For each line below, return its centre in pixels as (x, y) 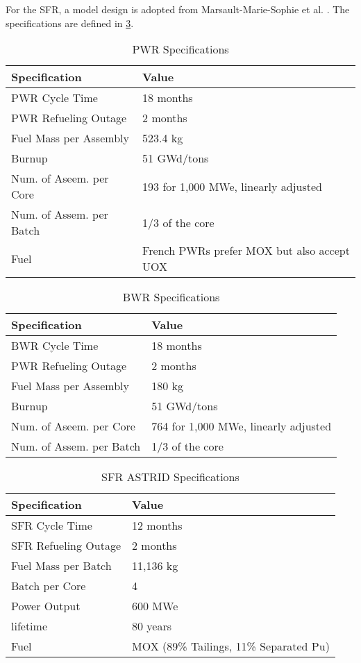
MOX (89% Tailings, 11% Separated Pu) (231, 646)
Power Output (46, 606)
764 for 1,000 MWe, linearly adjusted (242, 426)
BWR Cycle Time (55, 346)
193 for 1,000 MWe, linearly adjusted (232, 186)
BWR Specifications (171, 297)
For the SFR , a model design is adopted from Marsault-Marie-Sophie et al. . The (178, 9)
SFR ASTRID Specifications (170, 477)
